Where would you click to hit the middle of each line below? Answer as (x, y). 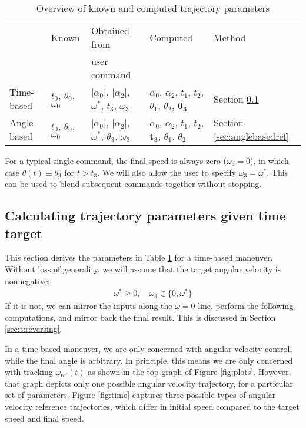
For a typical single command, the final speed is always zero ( (116, 160)
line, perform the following (246, 306)
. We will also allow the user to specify (167, 172)
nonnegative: (28, 280)
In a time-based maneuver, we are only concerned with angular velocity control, (149, 349)
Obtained (110, 30)
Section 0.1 (236, 98)
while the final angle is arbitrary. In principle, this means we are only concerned (149, 360)
